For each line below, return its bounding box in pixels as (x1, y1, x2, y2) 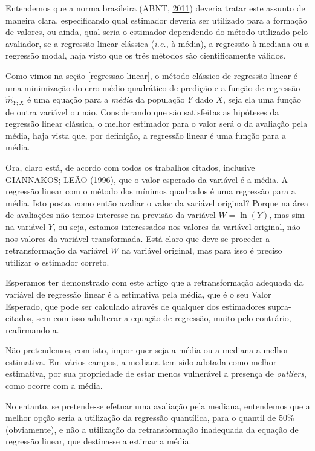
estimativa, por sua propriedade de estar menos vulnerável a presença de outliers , (5, 367, 307, 380)
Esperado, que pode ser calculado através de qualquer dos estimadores (5, 299, 265, 312)
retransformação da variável (5, 244, 108, 257)
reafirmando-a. (5, 323, 59, 336)
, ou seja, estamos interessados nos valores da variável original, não (53, 220, 300, 232)
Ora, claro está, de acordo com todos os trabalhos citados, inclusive (5, 161, 255, 173)
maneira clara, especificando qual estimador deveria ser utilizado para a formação (5, 13, 307, 26)
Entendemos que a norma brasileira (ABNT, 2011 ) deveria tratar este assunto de (5, 2, 305, 14)
